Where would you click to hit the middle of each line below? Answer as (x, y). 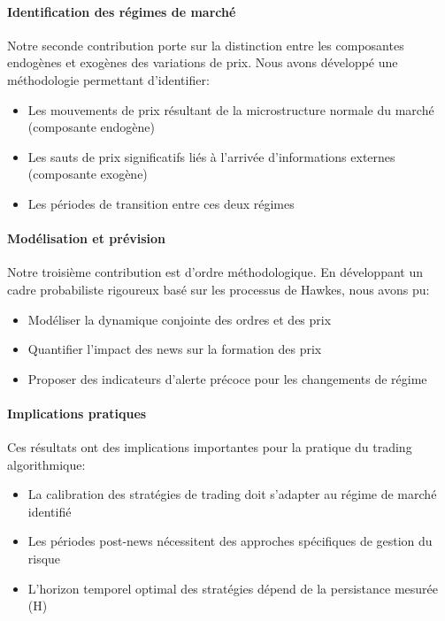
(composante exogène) (88, 174)
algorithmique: (46, 464)
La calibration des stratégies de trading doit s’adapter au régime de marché (232, 494)
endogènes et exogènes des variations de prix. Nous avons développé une (203, 62)
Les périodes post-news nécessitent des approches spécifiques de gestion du (230, 541)
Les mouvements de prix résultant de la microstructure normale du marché (231, 109)
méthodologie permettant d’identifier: (108, 79)
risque (44, 559)
